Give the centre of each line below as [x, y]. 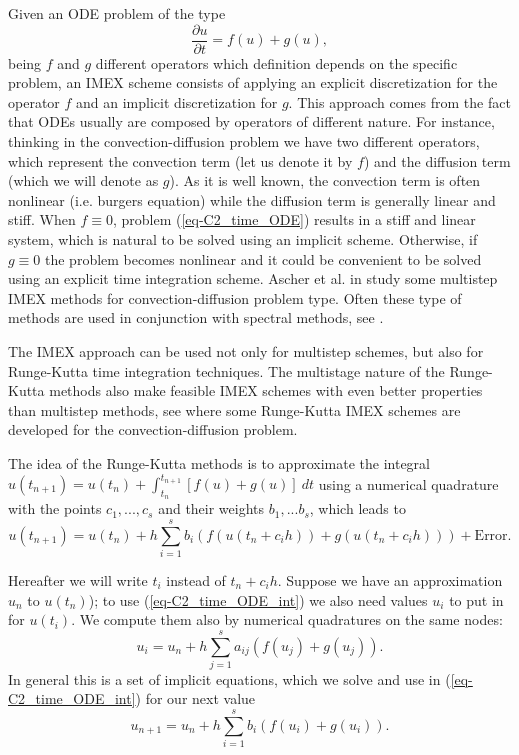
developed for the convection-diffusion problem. [153, 429]
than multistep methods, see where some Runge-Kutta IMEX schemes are [234, 409]
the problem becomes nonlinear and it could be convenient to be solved [263, 258]
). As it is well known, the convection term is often [325, 180]
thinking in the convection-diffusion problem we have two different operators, [244, 141]
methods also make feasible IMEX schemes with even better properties [266, 390]
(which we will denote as [83, 180]
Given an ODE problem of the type [117, 13]
